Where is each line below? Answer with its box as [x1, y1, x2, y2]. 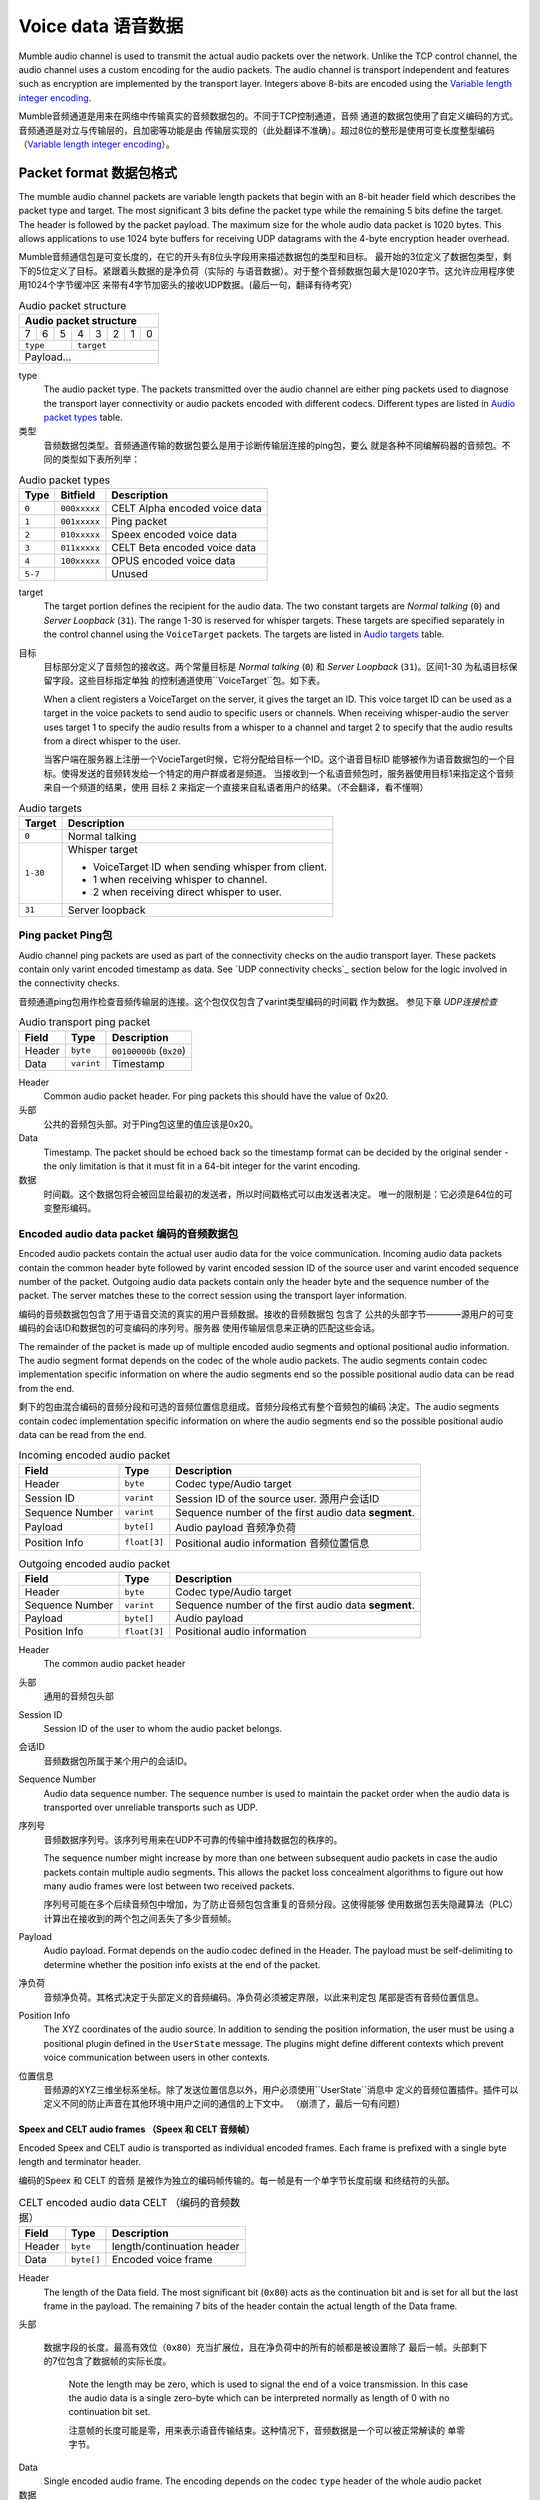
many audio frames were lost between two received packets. [43, 1880, 295, 1892]
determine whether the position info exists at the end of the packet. [43, 1958, 321, 1970]
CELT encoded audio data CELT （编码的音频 [18, 2196, 231, 2210]
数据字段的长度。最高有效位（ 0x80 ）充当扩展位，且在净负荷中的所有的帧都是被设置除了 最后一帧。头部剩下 [43, 2341, 488, 2353]
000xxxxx [60, 503, 100, 514]
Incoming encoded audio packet [18, 1448, 171, 1462]
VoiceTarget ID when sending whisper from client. [92, 860, 327, 874]
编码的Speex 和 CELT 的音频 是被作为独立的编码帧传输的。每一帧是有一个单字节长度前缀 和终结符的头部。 [18, 2174, 455, 2186]
